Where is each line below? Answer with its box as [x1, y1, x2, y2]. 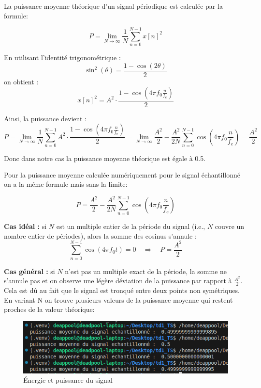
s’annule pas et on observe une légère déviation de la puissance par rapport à [4, 275, 232, 286]
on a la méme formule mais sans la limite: [4, 179, 128, 189]
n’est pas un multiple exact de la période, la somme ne [65, 266, 227, 276]
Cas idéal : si [4, 221, 47, 231]
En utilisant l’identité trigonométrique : [4, 52, 121, 63]
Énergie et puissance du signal [23, 375, 113, 385]
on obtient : [4, 76, 39, 86]
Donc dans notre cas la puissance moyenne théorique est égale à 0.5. [4, 153, 206, 163]
